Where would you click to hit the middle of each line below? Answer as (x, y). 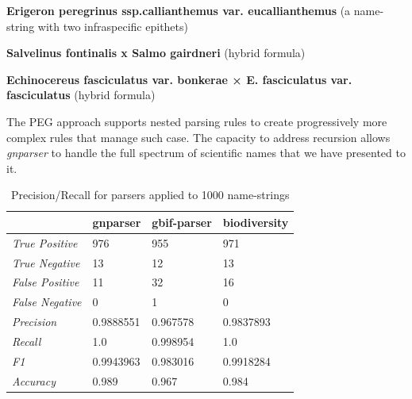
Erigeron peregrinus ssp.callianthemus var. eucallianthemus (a (179, 10)
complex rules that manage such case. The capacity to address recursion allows (198, 137)
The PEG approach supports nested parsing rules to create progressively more (197, 121)
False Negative (47, 302)
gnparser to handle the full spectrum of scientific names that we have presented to (206, 153)
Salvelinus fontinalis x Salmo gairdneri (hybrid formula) (156, 53)
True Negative (46, 262)
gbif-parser (182, 222)
